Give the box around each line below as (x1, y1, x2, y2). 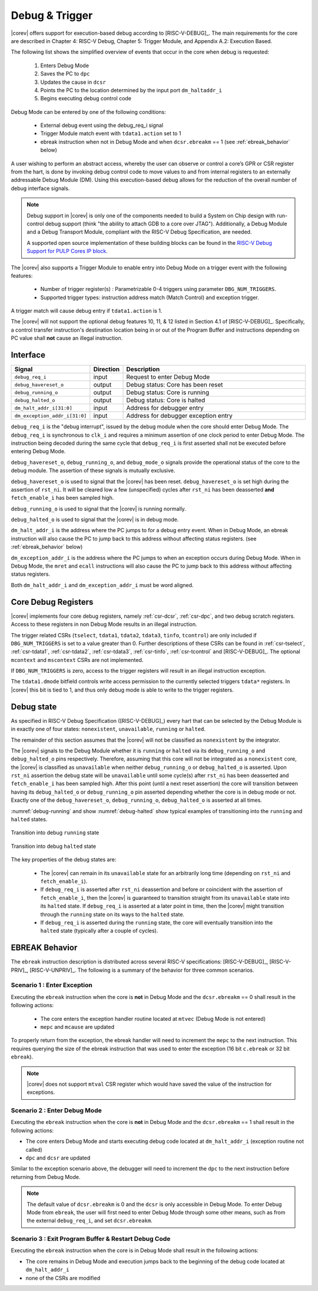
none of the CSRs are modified (25, 1274, 100, 1282)
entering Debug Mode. (11, 448, 66, 455)
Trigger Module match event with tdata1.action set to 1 (40, 130, 181, 137)
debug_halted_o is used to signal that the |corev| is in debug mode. (11, 516, 179, 523)
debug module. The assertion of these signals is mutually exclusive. (11, 467, 175, 474)
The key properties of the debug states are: (11, 856, 117, 863)
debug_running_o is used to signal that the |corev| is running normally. (11, 505, 187, 512)
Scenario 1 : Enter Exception (11, 981, 92, 989)
